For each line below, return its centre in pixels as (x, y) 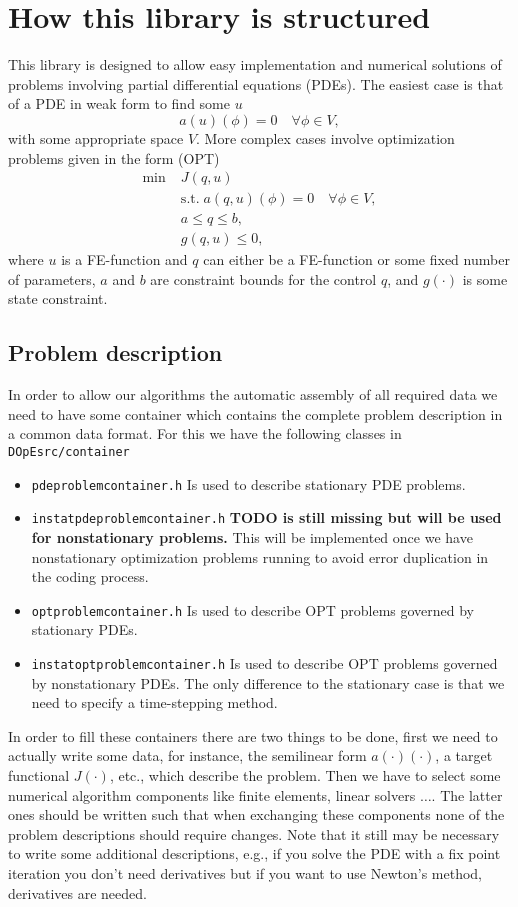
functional (39, 775)
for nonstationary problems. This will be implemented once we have (252, 536)
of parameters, (52, 278)
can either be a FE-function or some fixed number (356, 259)
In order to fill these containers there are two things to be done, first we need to (253, 735)
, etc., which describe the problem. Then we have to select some (305, 775)
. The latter (467, 794)
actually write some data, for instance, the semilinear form (187, 755)
